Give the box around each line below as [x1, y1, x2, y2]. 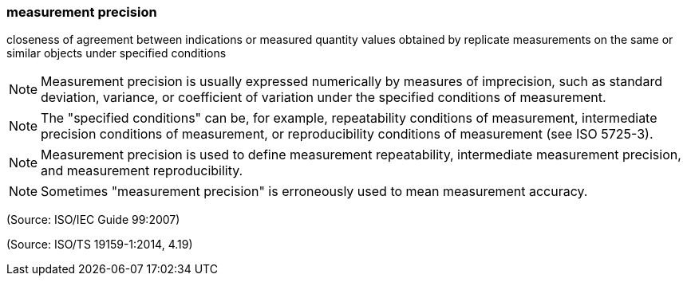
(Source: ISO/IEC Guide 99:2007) [6, 213, 180, 227]
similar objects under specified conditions [6, 46, 227, 61]
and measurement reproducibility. [41, 163, 243, 179]
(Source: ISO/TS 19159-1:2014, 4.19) [6, 237, 193, 252]
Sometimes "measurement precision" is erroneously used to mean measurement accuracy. [41, 183, 588, 200]
